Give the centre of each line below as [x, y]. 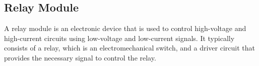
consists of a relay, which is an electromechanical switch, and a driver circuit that [129, 48]
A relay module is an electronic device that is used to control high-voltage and [125, 28]
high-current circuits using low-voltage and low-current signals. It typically [119, 38]
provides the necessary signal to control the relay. [80, 57]
